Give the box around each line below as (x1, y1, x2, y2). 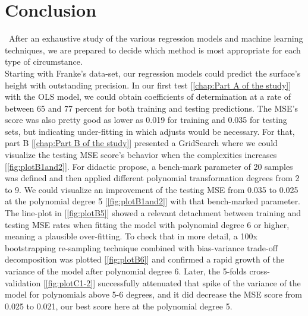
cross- (249, 265, 270, 277)
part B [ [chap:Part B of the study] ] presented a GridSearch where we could (5, 137, 278, 149)
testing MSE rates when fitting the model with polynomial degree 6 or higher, (5, 218, 290, 230)
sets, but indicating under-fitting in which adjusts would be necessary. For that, (5, 125, 295, 137)
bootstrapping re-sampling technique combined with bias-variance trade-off (5, 241, 278, 254)
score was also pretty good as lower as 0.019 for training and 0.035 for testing (5, 113, 287, 126)
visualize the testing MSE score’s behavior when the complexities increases (5, 148, 277, 161)
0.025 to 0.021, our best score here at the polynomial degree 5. (5, 299, 232, 312)
